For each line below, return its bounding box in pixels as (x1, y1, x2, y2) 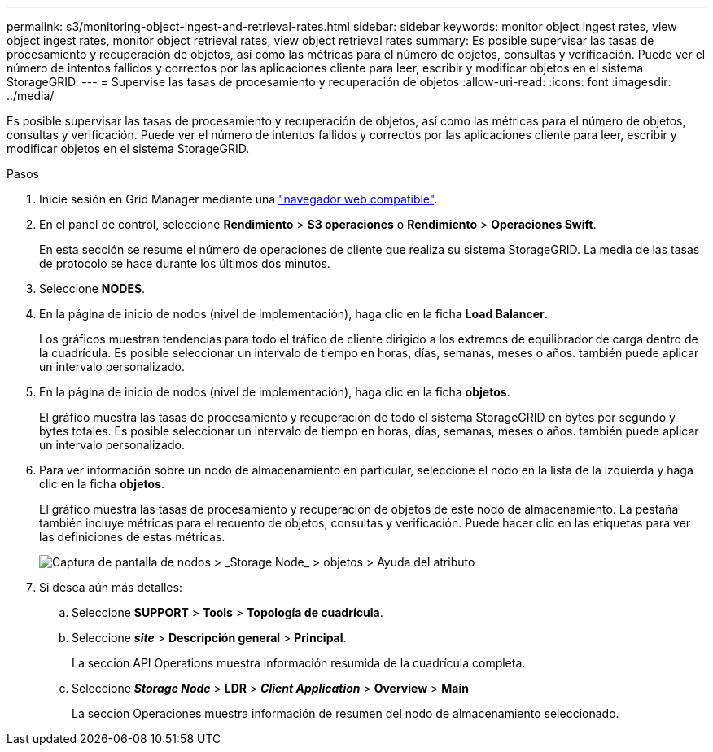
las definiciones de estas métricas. (39, 530, 225, 544)
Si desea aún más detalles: (39, 580, 182, 594)
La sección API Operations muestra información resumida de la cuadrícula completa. (72, 656, 526, 670)
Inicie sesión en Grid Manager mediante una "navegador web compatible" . (39, 192, 438, 206)
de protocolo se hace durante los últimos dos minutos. (39, 256, 330, 270)
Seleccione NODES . (39, 282, 146, 295)
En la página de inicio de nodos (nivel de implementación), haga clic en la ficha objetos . (39, 385, 510, 399)
